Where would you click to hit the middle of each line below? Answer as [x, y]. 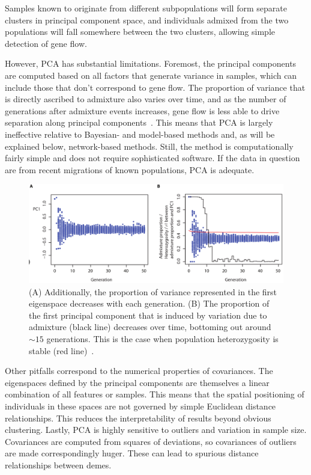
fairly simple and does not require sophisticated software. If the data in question [152, 158]
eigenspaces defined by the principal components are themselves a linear [137, 382]
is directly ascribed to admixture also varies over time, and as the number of [146, 99]
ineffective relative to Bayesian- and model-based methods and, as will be [140, 134]
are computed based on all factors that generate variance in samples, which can [151, 75]
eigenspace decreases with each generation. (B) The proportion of [149, 303]
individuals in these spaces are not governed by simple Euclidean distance [140, 406]
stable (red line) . [62, 350]
